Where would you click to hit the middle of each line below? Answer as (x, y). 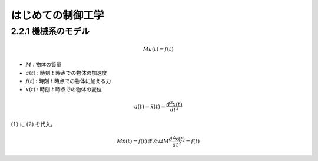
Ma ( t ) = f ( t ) (158, 49)
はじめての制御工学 (57, 15)
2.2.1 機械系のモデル (50, 31)
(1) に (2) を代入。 (33, 124)
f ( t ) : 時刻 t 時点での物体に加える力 (68, 81)
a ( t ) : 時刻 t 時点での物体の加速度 (66, 73)
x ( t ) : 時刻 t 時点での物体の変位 (64, 89)
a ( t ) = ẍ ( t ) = (150, 106)
